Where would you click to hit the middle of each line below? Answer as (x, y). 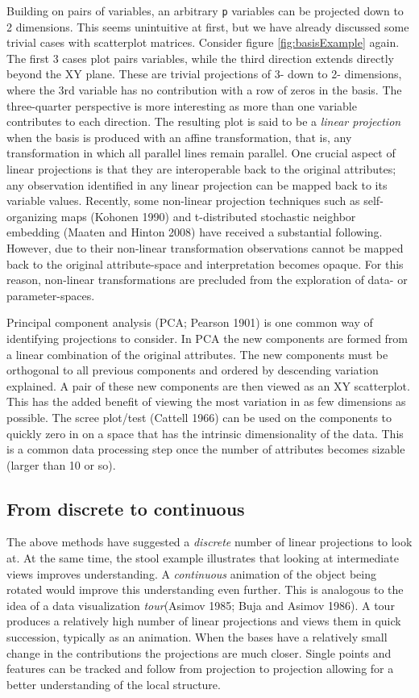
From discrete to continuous (126, 508)
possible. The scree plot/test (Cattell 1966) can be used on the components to (199, 417)
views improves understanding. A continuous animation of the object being (191, 573)
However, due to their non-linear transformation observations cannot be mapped (205, 247)
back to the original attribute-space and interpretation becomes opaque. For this (205, 263)
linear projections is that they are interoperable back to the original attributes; (201, 169)
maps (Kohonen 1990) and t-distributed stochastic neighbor (208, 216)
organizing (32, 216)
